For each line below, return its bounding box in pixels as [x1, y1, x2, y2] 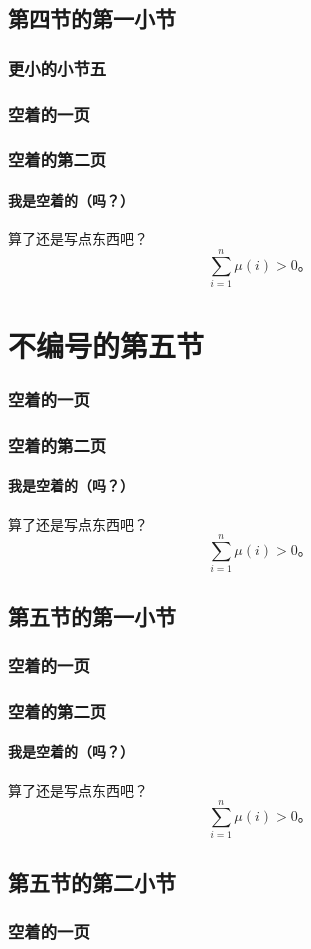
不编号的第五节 [8, 325, 205, 366]
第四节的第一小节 [8, 3, 176, 34]
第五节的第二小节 [8, 866, 176, 897]
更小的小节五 [8, 55, 107, 80]
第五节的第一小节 [8, 600, 176, 631]
